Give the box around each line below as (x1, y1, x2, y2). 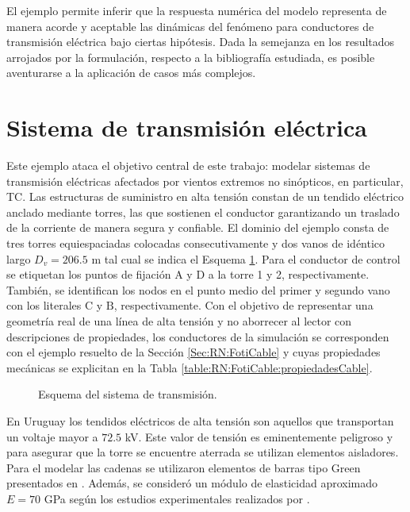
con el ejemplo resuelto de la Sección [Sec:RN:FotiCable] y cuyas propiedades (6, 344, 381, 360)
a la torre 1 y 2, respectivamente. (208, 266, 370, 283)
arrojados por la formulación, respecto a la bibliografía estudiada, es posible (6, 48, 375, 65)
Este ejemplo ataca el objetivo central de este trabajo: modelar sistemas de (6, 157, 370, 174)
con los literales (6, 297, 82, 314)
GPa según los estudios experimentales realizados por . (44, 490, 310, 506)
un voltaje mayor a (6, 428, 98, 445)
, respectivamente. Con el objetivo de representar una (113, 297, 374, 314)
